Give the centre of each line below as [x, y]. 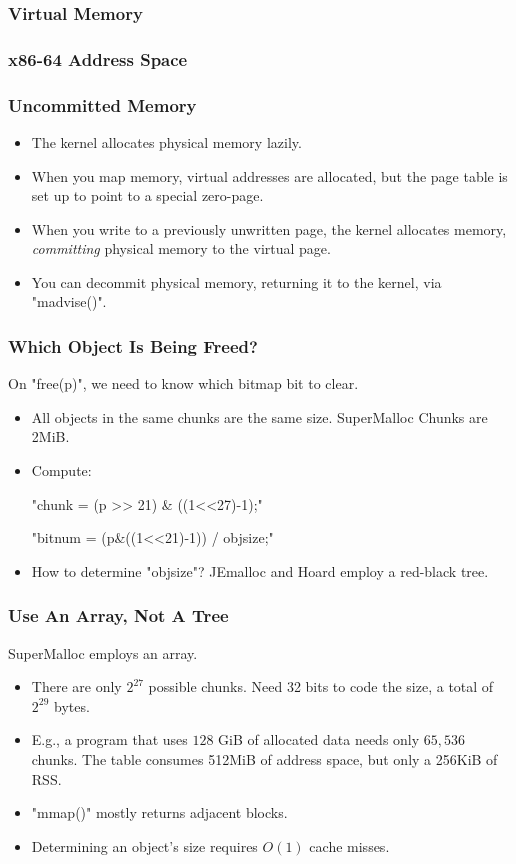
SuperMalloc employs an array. [103, 652]
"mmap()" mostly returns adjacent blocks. [159, 812]
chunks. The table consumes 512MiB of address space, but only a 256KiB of [264, 759]
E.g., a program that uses [109, 739]
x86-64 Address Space [98, 58]
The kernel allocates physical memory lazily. [166, 141]
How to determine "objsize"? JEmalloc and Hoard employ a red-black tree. [260, 570]
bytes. [72, 705]
